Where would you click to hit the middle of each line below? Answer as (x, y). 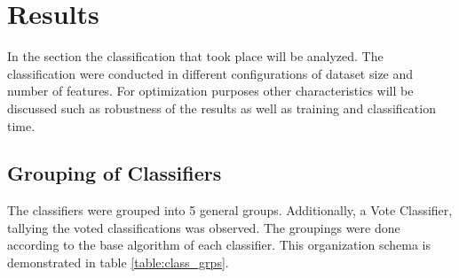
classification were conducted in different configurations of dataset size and (210, 73)
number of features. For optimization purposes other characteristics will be (210, 91)
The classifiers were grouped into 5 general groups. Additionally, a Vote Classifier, (230, 210)
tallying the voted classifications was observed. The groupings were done (204, 227)
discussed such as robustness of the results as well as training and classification (222, 108)
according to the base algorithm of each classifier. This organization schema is (219, 245)
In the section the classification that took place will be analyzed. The (195, 56)
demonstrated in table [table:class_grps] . (118, 263)
